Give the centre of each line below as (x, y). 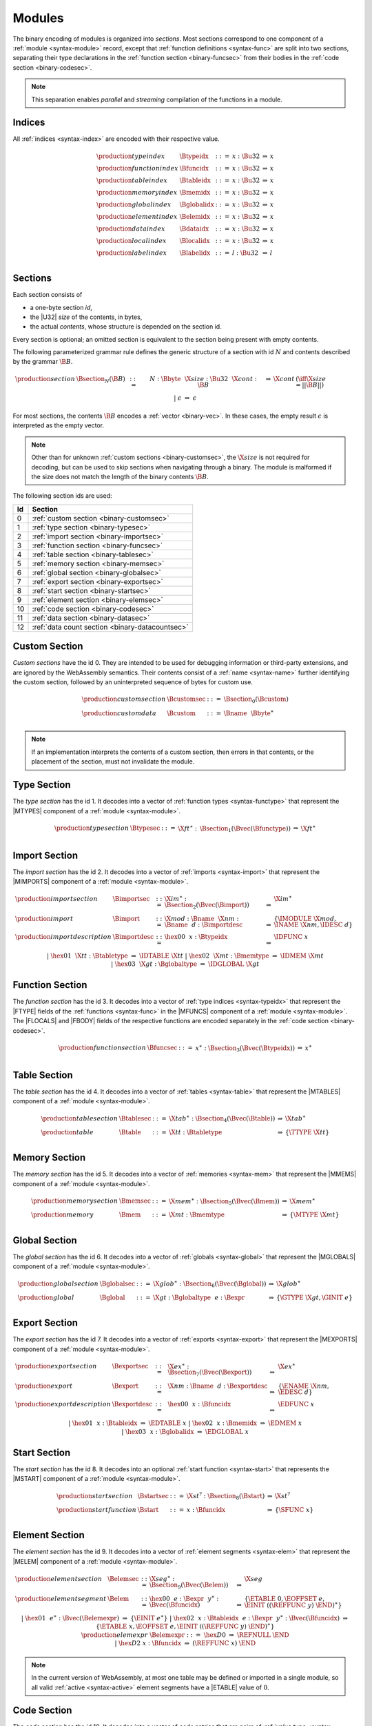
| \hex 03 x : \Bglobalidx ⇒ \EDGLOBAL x (185, 1432)
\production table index (132, 180)
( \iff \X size (311, 379)
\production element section (59, 1579)
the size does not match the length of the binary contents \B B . (120, 476)
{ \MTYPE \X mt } (314, 1215)
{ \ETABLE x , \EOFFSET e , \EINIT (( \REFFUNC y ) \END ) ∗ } (185, 1626)
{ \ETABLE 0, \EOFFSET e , (285, 1599)
